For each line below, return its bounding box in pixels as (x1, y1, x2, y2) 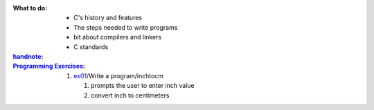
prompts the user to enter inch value (91, 82, 195, 90)
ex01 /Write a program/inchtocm (73, 71, 164, 80)
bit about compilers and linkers (73, 33, 162, 42)
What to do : (12, 4, 48, 12)
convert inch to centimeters (91, 91, 170, 100)
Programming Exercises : (12, 62, 86, 71)
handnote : (12, 52, 44, 60)
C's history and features (73, 14, 142, 22)
